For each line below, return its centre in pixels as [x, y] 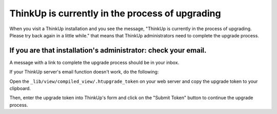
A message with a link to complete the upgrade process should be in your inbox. [94, 62]
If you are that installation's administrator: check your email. [108, 50]
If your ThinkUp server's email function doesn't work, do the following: [84, 72]
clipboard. [20, 88]
